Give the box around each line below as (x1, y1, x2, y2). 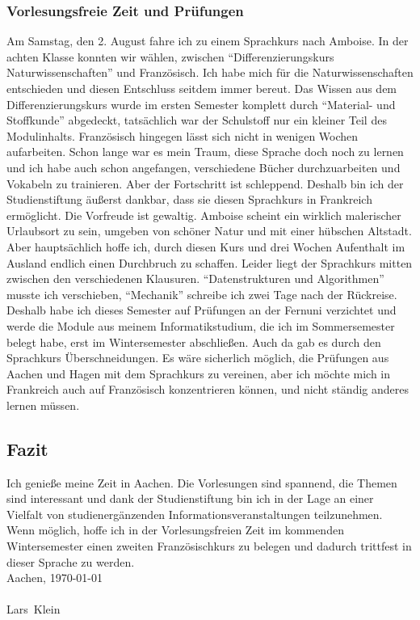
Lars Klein (6, 601, 61, 618)
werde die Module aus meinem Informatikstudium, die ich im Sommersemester (6, 317, 395, 334)
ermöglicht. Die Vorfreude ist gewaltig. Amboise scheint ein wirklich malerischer (6, 206, 401, 223)
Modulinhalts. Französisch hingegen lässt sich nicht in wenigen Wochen (6, 127, 359, 144)
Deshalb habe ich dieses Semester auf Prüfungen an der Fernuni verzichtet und (6, 302, 397, 318)
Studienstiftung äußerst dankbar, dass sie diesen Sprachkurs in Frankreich (6, 191, 372, 208)
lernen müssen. (6, 396, 80, 413)
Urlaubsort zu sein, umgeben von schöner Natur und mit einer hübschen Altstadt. (6, 222, 412, 239)
